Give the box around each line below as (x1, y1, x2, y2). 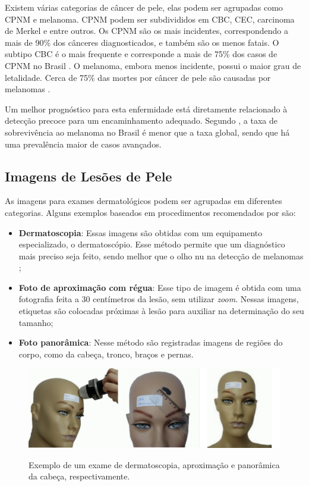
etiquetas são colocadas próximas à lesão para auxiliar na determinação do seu (18, 305, 304, 317)
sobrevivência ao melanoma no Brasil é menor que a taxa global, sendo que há (5, 126, 290, 138)
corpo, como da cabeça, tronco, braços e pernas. (18, 347, 194, 360)
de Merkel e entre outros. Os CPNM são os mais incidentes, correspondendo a (5, 24, 288, 37)
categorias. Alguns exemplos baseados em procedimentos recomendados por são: (5, 206, 296, 218)
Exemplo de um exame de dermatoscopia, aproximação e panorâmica (29, 458, 280, 471)
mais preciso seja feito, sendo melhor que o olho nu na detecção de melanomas (18, 249, 304, 262)
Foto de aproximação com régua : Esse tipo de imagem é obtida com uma (18, 281, 301, 293)
